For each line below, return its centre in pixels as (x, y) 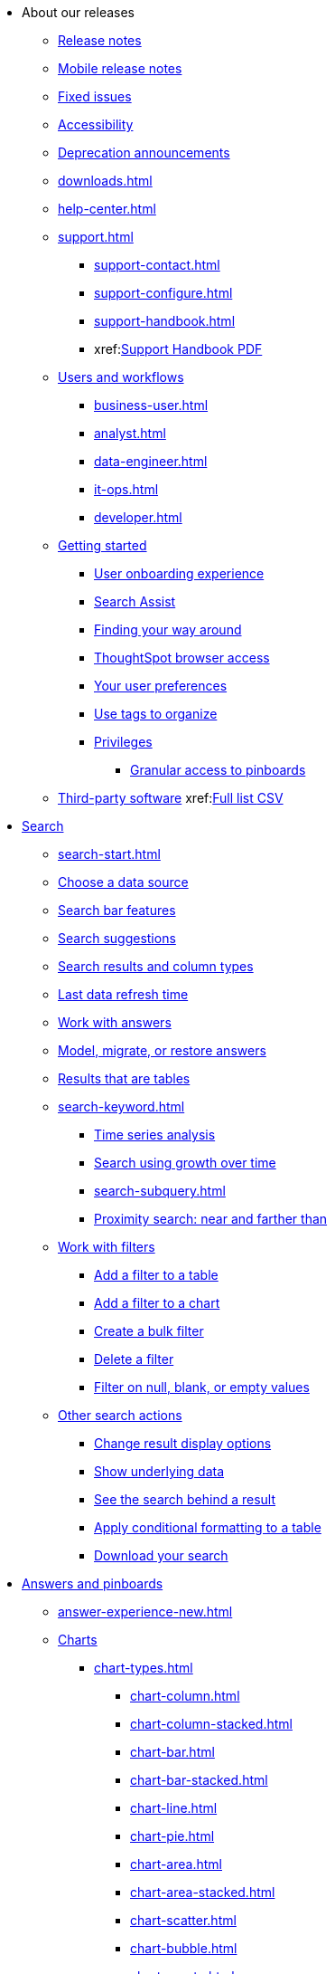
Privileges (123, 742)
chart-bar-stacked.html (199, 1780)
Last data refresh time (123, 994)
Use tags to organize (156, 714)
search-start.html (109, 854)
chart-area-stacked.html (203, 1892)
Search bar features (117, 910)
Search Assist (135, 601)
